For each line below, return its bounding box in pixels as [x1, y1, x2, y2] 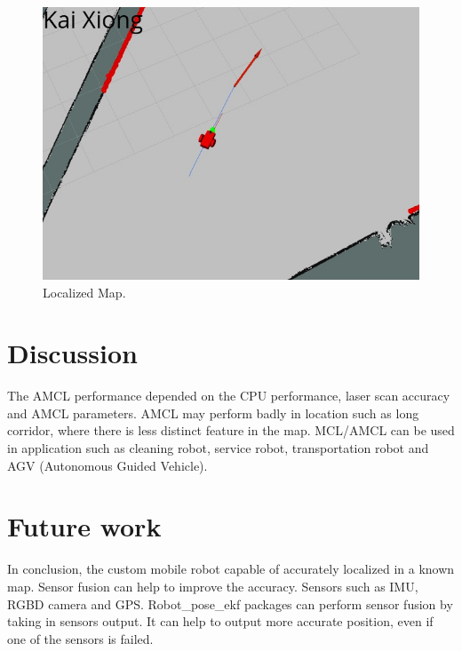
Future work [7, 508, 162, 544]
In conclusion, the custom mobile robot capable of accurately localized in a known [7, 560, 455, 578]
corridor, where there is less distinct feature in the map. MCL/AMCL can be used [7, 421, 455, 440]
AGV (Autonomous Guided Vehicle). [7, 456, 208, 474]
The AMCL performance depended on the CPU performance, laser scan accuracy [7, 386, 450, 405]
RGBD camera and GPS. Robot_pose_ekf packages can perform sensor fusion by [7, 594, 453, 613]
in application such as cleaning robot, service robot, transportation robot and [7, 439, 429, 457]
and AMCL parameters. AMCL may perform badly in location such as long [7, 403, 419, 422]
